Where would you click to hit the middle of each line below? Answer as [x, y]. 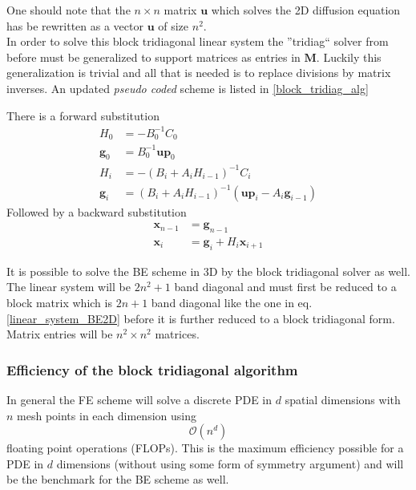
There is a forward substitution [83, 115]
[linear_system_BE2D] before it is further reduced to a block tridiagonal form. [201, 318]
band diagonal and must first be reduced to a [285, 287]
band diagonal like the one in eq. [232, 302]
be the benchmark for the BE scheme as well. [118, 479]
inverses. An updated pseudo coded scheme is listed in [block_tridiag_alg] [188, 88]
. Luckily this [349, 57]
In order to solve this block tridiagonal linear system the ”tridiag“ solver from [198, 41]
